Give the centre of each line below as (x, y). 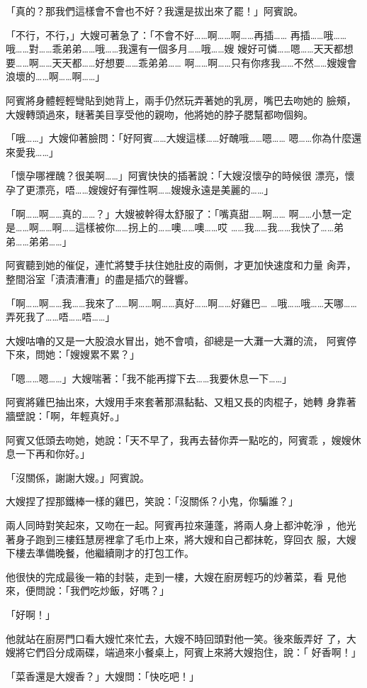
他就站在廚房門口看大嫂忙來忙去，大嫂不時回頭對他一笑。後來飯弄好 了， (176, 638)
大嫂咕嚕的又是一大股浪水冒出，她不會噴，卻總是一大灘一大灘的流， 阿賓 (176, 340)
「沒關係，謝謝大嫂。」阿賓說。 (78, 477)
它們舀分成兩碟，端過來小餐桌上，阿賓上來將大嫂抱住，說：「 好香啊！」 (193, 652)
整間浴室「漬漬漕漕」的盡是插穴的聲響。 (100, 278)
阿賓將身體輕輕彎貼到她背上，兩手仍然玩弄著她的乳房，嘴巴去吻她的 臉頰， (181, 100)
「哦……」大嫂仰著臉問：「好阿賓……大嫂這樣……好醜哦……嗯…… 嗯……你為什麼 (179, 138)
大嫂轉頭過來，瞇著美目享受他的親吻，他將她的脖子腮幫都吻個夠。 (159, 114)
